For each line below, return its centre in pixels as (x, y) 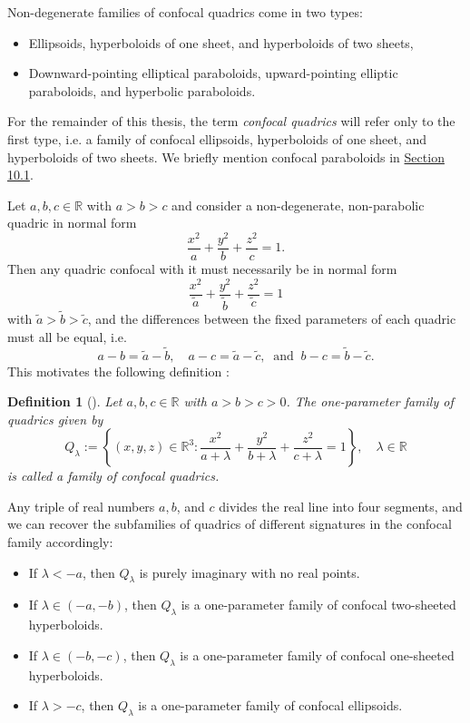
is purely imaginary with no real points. (250, 572)
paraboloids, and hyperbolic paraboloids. (142, 90)
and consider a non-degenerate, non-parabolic (298, 205)
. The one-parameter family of (370, 401)
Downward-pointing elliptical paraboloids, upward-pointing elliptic (213, 73)
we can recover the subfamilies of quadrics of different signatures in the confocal (230, 524)
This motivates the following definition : (118, 371)
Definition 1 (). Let (65, 401)
